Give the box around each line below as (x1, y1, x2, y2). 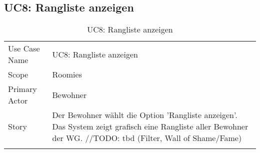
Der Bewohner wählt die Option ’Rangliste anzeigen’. (52, 109, 237, 121)
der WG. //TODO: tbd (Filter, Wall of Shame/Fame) (52, 132, 242, 144)
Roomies (52, 68, 82, 80)
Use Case (8, 42, 40, 54)
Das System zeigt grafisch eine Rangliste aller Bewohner (52, 120, 248, 132)
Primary (8, 83, 37, 95)
